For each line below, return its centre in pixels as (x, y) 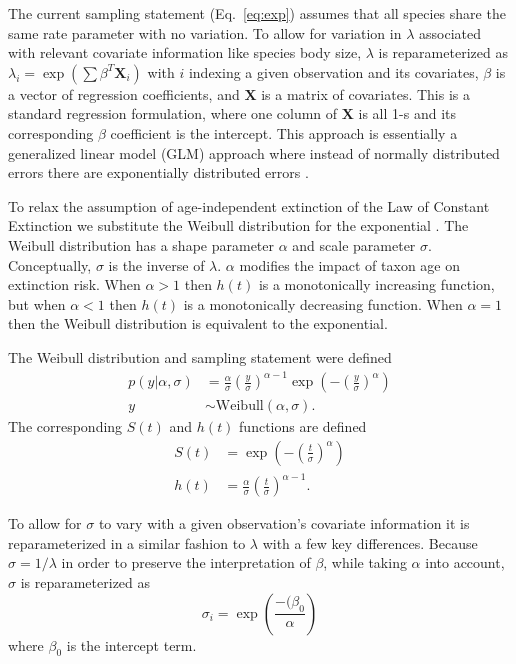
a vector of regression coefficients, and (124, 93)
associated (449, 32)
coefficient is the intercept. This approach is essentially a (284, 132)
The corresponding (65, 426)
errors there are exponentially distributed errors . (158, 172)
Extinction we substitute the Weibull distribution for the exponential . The (238, 225)
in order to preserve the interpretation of (186, 562)
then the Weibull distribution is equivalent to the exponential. (198, 323)
